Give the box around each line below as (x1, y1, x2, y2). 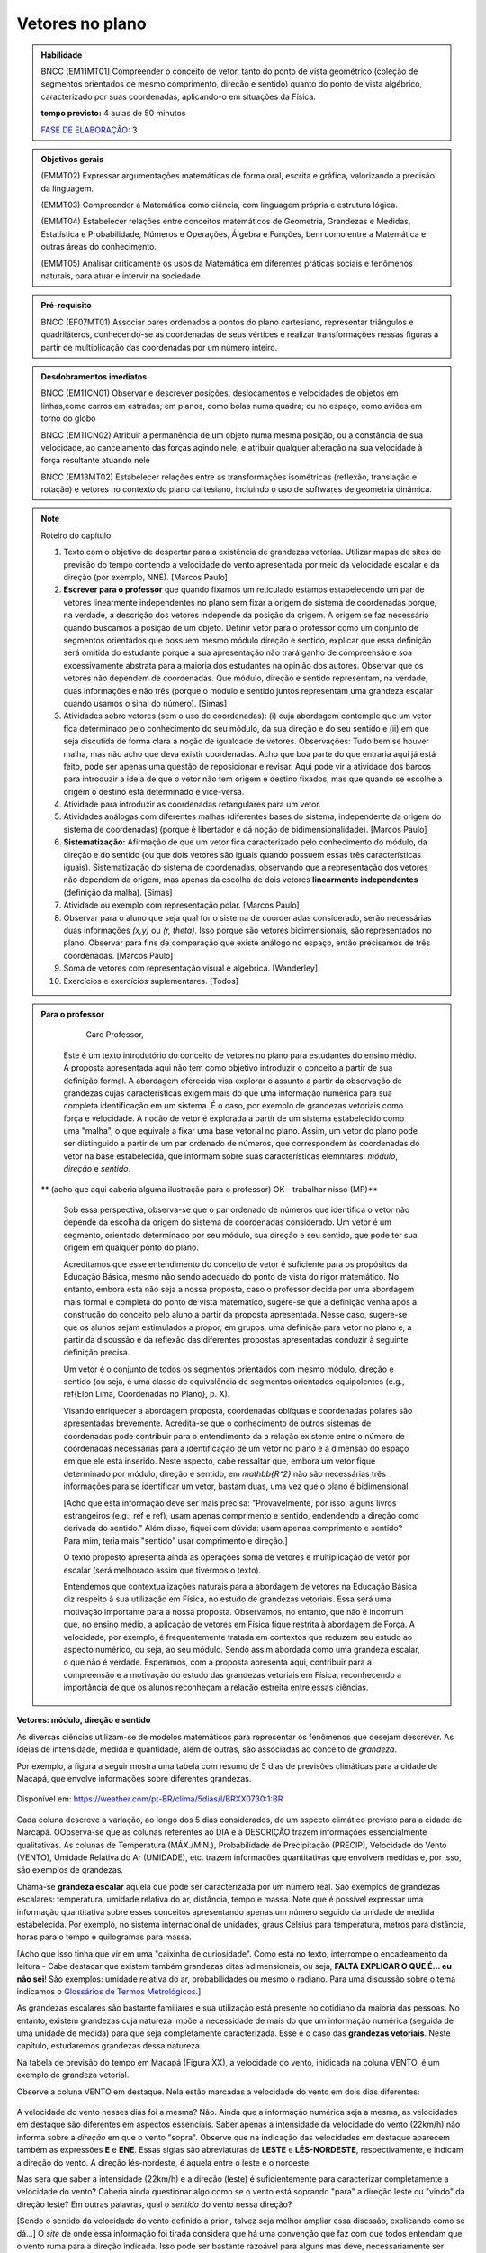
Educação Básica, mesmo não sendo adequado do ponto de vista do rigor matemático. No (63, 1271, 400, 1282)
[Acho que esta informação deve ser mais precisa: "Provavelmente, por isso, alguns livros (63, 1497, 397, 1509)
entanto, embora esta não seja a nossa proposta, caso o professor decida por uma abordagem (63, 1284, 415, 1295)
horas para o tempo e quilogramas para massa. (16, 1931, 193, 1942)
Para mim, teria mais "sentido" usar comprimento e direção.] (63, 1535, 288, 1546)
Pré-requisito (40, 300, 92, 311)
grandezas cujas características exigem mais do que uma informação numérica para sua (63, 1087, 393, 1099)
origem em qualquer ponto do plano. (63, 1242, 200, 1253)
